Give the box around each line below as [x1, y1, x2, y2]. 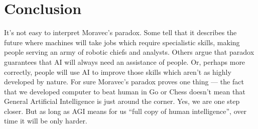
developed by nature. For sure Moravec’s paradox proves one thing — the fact [4, 76, 244, 87]
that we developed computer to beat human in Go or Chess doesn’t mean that [4, 86, 245, 96]
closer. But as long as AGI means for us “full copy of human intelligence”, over [4, 105, 246, 116]
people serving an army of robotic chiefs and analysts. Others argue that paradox [4, 47, 254, 57]
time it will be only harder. [4, 115, 87, 126]
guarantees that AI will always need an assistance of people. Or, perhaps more [4, 56, 245, 67]
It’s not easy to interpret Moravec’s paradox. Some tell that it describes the [4, 27, 237, 38]
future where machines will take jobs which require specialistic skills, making [4, 37, 240, 47]
